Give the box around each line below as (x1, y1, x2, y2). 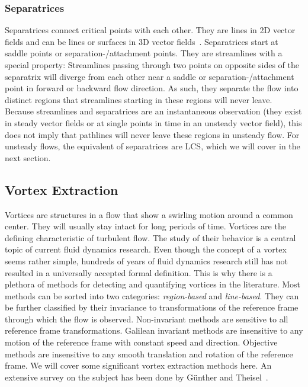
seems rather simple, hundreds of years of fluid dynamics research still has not (5, 254, 288, 267)
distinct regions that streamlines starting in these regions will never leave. (5, 93, 272, 105)
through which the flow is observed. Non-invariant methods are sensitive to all (5, 312, 288, 325)
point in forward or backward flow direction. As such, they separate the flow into (5, 82, 299, 94)
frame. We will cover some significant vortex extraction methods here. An (5, 359, 272, 372)
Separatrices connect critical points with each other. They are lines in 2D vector (5, 24, 296, 36)
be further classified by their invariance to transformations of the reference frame (5, 301, 299, 314)
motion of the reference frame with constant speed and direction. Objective (5, 336, 278, 348)
